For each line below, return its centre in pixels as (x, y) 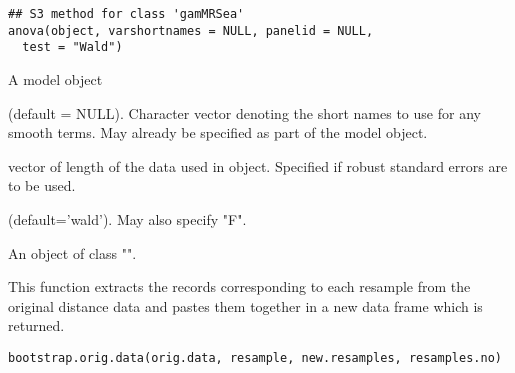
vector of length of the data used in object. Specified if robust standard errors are (258, 165)
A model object (55, 78)
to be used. (42, 185)
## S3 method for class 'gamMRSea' (126, 14)
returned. (36, 325)
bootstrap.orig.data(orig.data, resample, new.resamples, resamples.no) (255, 357)
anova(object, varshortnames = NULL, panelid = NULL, (191, 30)
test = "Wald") (72, 47)
